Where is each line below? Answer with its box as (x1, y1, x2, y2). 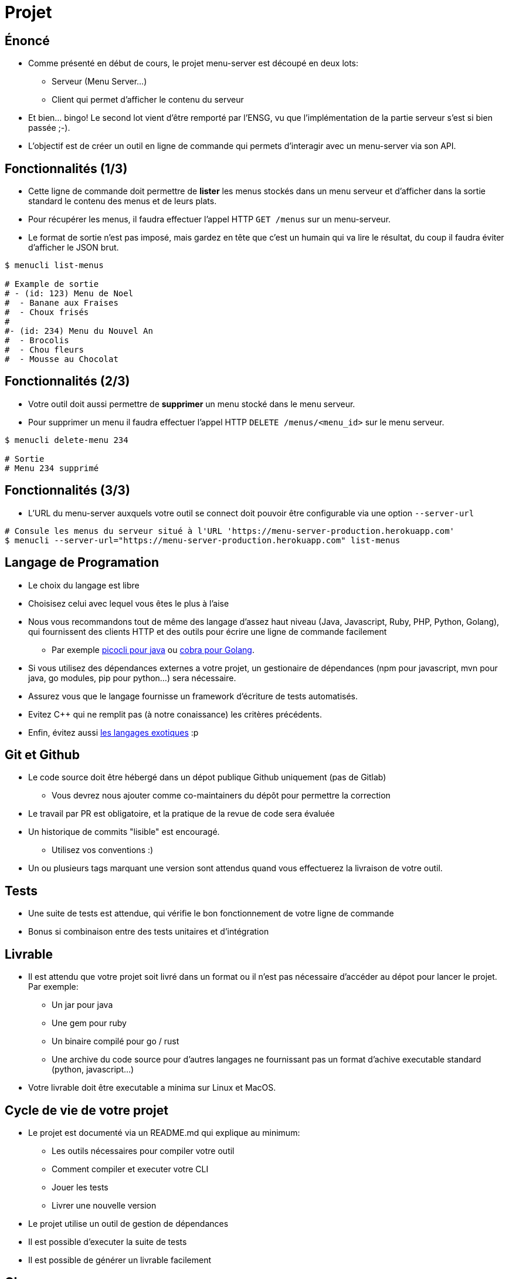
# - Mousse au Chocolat (5, 354, 118, 364)
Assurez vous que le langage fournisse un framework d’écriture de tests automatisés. (28, 691, 358, 701)
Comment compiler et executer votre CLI (52, 1163, 209, 1174)
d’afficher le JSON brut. (28, 242, 119, 253)
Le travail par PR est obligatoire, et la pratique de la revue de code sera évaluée (28, 808, 335, 819)
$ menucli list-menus (5, 260, 104, 270)
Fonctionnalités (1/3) (5, 161, 128, 176)
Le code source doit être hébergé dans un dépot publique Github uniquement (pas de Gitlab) (28, 772, 386, 783)
